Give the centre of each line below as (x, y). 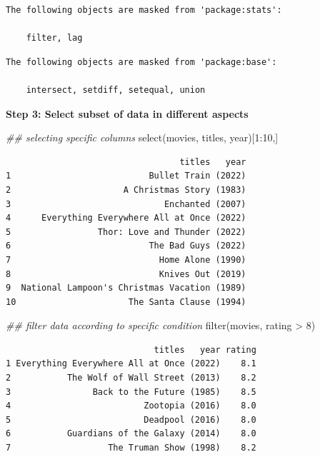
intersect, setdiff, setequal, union (116, 90)
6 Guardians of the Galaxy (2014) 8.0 (131, 434)
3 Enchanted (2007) (126, 204)
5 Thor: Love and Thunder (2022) (126, 232)
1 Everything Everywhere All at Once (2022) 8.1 (131, 364)
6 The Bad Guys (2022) (126, 246)
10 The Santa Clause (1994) (126, 302)
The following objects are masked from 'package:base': (141, 62)
